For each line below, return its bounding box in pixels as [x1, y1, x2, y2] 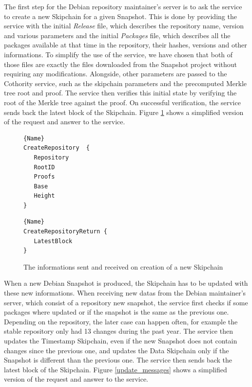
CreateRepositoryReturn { [23, 228, 107, 235]
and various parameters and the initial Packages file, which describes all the [4, 30, 231, 40]
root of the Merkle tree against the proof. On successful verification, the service [4, 97, 241, 107]
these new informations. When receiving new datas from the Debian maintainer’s [4, 288, 246, 298]
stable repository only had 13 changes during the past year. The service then [4, 326, 233, 336]
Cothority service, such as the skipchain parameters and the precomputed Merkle [4, 78, 247, 88]
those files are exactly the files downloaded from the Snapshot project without [4, 59, 237, 69]
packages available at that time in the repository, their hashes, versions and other [4, 40, 247, 50]
